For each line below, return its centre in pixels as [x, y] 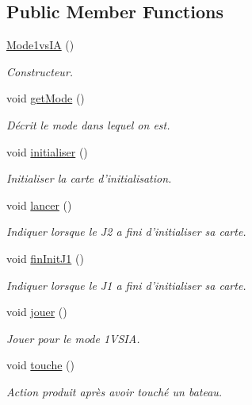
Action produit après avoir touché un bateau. [115, 391]
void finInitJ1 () [45, 258]
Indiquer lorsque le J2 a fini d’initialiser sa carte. [126, 231]
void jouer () [37, 312]
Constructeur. [40, 71]
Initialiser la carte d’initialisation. [89, 178]
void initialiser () [47, 151]
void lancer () [39, 204]
